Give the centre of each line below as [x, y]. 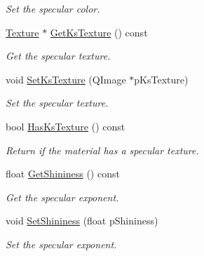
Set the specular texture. [57, 103]
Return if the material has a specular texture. [102, 150]
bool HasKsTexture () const [66, 126]
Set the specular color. [53, 8]
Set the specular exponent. [61, 244]
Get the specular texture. [58, 56]
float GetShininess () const [63, 174]
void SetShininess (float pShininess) [82, 221]
